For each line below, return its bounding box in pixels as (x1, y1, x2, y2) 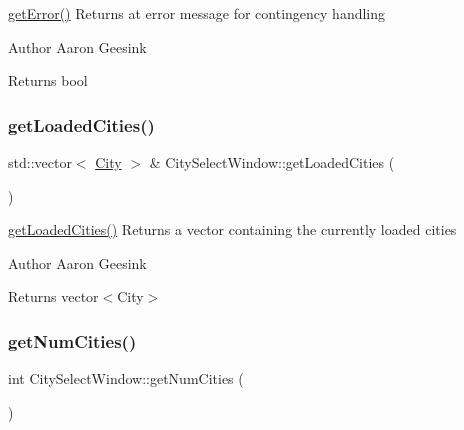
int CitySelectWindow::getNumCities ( (8, 368, 244, 389)
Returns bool (8, 70, 88, 91)
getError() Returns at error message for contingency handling (8, 3, 386, 23)
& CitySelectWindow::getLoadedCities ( (149, 152, 395, 172)
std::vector (8, 152, 72, 172)
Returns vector (8, 286, 99, 307)
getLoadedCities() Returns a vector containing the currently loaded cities (8, 219, 457, 240)
